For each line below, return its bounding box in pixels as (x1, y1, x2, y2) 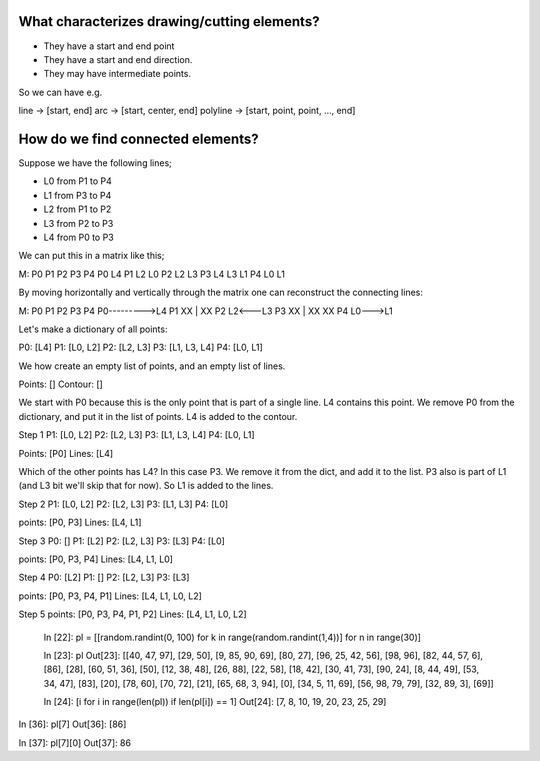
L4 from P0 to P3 (43, 231, 114, 243)
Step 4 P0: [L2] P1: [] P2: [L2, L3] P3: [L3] (18, 571, 190, 584)
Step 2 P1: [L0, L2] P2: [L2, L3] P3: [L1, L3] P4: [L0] (18, 498, 229, 510)
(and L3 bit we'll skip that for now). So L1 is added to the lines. (18, 480, 274, 492)
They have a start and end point (43, 40, 175, 52)
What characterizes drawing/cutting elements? (18, 13, 320, 30)
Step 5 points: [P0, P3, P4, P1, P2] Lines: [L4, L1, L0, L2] (18, 608, 247, 620)
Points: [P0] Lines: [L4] (18, 447, 114, 459)
